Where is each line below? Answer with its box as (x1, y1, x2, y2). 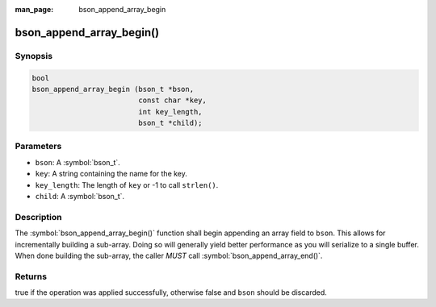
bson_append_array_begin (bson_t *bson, (31, 85, 194, 93)
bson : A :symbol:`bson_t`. (35, 157, 120, 167)
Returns (15, 271, 48, 282)
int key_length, (138, 107, 203, 116)
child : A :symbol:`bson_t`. (35, 192, 125, 201)
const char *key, (138, 96, 208, 105)
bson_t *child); (138, 118, 203, 128)
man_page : (15, 5, 54, 14)
